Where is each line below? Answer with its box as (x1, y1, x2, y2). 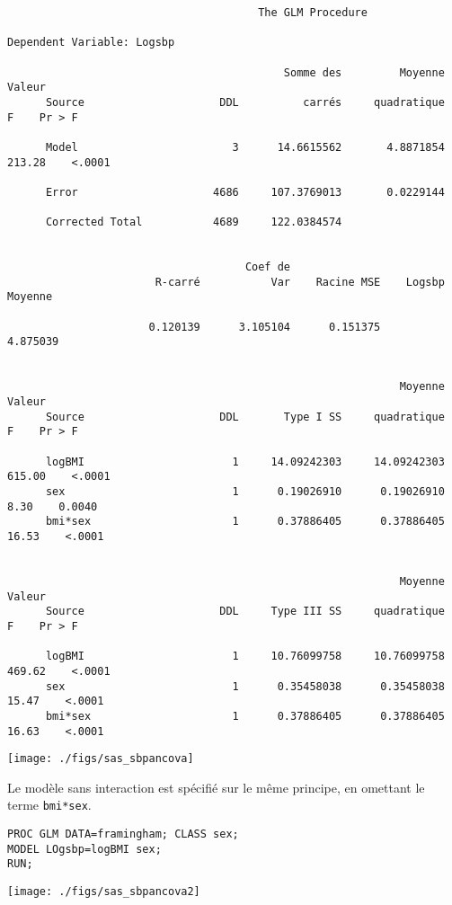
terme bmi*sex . (7, 795, 92, 814)
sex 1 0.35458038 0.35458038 (45, 679, 445, 693)
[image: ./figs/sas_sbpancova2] (7, 885, 200, 899)
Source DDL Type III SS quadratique (45, 605, 445, 618)
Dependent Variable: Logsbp (7, 36, 175, 49)
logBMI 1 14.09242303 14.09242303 (45, 455, 445, 468)
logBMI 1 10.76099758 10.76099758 (45, 650, 445, 663)
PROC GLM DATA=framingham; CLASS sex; (7, 828, 239, 841)
